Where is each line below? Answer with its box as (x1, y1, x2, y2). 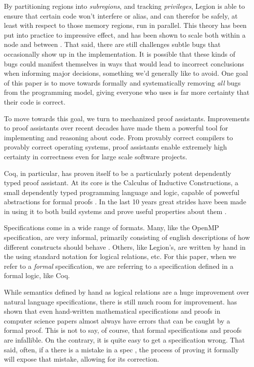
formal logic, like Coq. (4, 270, 70, 281)
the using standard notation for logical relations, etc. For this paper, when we (4, 251, 236, 261)
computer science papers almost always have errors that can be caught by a (4, 315, 230, 325)
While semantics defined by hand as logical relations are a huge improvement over (4, 287, 250, 297)
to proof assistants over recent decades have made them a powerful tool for (4, 123, 228, 133)
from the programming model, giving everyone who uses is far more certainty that (4, 87, 250, 97)
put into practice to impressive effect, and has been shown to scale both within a (4, 29, 246, 40)
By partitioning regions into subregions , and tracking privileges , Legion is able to (4, 1, 245, 11)
